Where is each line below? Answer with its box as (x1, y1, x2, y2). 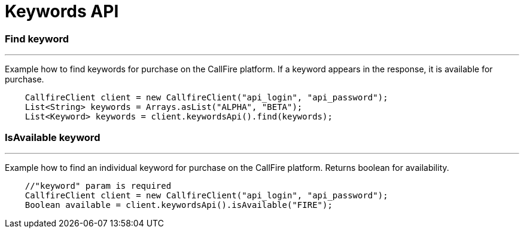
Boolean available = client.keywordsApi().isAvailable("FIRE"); (25, 200, 333, 210)
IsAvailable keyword (5, 131, 100, 143)
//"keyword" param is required (25, 180, 172, 191)
